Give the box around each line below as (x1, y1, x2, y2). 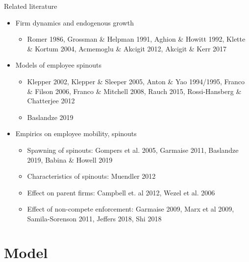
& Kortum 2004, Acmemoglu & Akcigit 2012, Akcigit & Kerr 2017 (27, 43, 227, 53)
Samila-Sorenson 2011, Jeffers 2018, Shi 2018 (27, 213, 162, 223)
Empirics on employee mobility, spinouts (15, 128, 137, 139)
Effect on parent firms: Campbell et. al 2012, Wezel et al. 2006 (27, 187, 215, 197)
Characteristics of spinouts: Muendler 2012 (27, 171, 156, 181)
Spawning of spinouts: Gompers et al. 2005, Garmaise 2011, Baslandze (27, 144, 239, 155)
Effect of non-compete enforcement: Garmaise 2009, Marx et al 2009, (27, 204, 234, 214)
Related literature (4, 1, 57, 11)
